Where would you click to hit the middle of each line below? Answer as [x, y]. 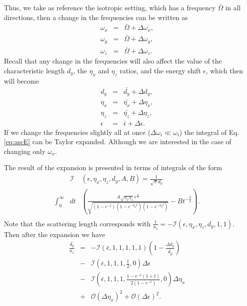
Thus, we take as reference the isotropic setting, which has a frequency [110, 7]
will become [22, 80]
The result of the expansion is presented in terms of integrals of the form [113, 167]
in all [233, 7]
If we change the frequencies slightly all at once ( [77, 132]
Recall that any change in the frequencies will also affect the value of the [113, 61]
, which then [224, 70]
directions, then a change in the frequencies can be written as [96, 17]
